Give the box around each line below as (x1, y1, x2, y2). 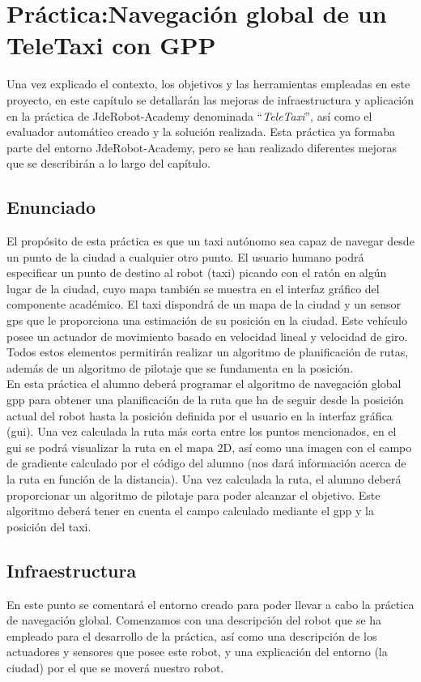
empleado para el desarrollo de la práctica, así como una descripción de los (6, 627, 377, 644)
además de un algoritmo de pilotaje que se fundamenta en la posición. (6, 359, 354, 376)
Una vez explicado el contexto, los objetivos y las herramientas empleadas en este (6, 75, 410, 92)
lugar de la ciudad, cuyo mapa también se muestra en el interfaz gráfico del (6, 279, 380, 296)
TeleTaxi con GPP (6, 28, 216, 62)
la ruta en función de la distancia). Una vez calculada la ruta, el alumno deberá (6, 470, 402, 487)
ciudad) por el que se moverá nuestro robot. (6, 659, 224, 676)
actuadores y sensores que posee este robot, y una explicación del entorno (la (6, 643, 388, 660)
